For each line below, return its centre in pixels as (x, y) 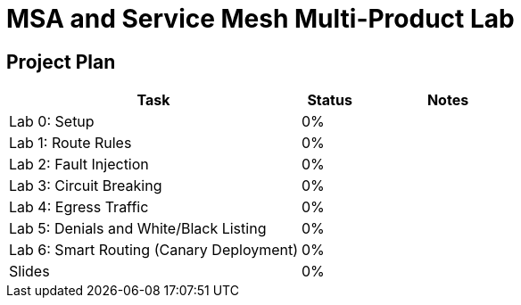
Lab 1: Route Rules (70, 143)
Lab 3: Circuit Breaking (86, 186)
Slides (29, 272)
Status (330, 100)
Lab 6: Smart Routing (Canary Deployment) (154, 250)
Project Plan (61, 62)
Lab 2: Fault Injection (79, 165)
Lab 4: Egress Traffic (79, 207)
